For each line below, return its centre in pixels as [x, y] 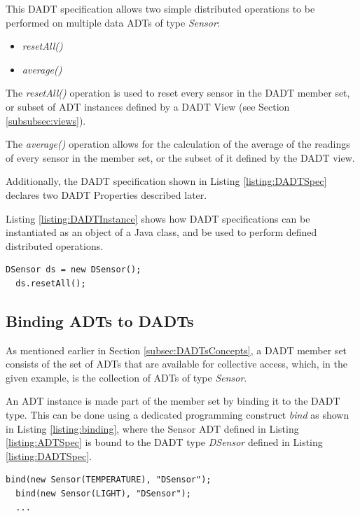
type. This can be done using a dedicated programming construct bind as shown [178, 415]
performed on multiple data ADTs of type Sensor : [113, 22]
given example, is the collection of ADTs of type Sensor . [126, 377]
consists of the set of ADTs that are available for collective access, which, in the [177, 364]
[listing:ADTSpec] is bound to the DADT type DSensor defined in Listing [164, 442]
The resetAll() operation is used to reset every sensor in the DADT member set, [178, 93]
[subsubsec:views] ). [46, 120]
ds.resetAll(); [51, 283]
